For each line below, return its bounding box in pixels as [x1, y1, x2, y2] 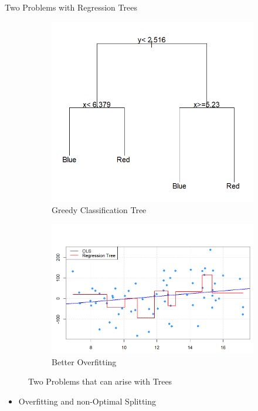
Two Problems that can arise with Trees [28, 375, 172, 388]
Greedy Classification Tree [52, 204, 147, 216]
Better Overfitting [52, 355, 117, 368]
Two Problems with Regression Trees [5, 1, 137, 13]
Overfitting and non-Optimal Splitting [18, 395, 157, 407]
